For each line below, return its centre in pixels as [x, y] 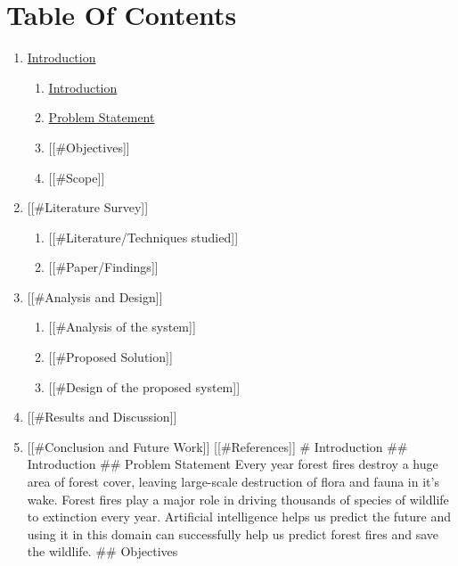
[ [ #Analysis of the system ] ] [122, 327]
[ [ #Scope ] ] [77, 177]
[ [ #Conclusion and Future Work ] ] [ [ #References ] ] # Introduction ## [217, 446]
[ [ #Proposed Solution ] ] [110, 357]
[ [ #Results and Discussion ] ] [102, 417]
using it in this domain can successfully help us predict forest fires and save [233, 533]
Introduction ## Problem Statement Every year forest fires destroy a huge [233, 464]
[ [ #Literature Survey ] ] [88, 207]
